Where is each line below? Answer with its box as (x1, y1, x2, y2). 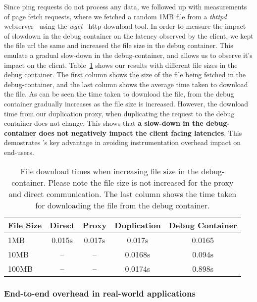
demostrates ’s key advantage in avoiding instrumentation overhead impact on (4, 137, 241, 148)
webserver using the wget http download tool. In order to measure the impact (4, 21, 246, 31)
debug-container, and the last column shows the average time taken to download (4, 79, 248, 89)
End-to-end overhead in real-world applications (4, 287, 196, 300)
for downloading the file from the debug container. (35, 199, 210, 211)
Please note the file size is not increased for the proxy (48, 176, 234, 188)
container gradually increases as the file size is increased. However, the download (4, 98, 248, 108)
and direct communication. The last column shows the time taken (8, 188, 237, 200)
